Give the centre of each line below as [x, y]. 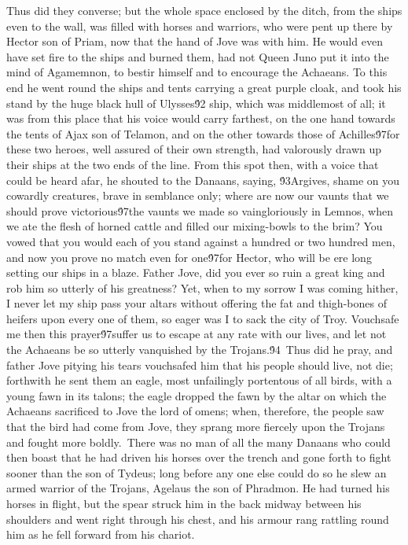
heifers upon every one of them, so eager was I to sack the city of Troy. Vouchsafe [203, 318]
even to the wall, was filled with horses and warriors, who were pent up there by [200, 26]
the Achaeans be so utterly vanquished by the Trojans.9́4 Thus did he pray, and [200, 350]
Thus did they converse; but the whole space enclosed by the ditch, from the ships [204, 10]
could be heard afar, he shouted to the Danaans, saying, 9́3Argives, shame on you [203, 180]
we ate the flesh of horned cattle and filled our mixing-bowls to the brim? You [195, 226]
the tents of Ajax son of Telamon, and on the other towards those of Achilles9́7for [203, 133]
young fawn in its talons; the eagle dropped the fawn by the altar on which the [197, 395]
